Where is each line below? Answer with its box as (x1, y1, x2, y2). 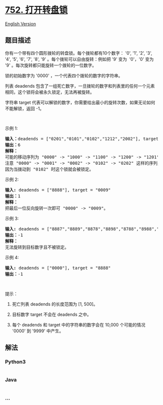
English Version (5, 20, 36, 27)
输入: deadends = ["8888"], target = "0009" (5, 187, 111, 193)
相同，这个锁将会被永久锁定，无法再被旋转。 (5, 89, 95, 95)
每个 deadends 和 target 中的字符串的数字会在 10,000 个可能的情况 (12, 322, 146, 328)
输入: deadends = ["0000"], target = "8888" (5, 265, 111, 270)
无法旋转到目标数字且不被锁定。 (5, 244, 69, 250)
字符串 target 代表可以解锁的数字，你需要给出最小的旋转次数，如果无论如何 (5, 99, 155, 105)
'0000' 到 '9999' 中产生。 (12, 328, 64, 334)
